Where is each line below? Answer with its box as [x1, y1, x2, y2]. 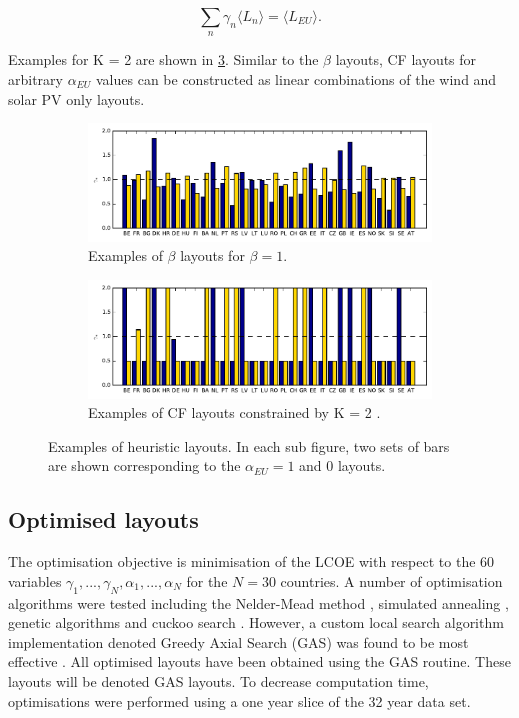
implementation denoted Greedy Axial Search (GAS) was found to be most [8, 631, 469, 652]
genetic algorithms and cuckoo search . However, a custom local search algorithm [8, 612, 504, 633]
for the [186, 570, 228, 591]
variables [8, 570, 62, 591]
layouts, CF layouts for [335, 49, 477, 70]
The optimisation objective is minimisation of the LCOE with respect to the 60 [8, 551, 495, 572]
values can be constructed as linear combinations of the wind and [95, 68, 497, 89]
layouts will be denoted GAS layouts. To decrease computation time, [8, 670, 429, 691]
